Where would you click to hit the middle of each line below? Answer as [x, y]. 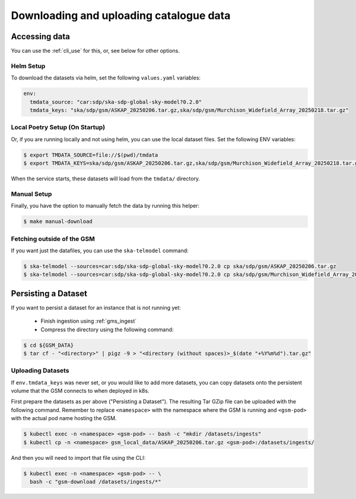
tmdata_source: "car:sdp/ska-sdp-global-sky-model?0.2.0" [116, 102]
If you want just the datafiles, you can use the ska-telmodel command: [100, 250]
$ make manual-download [58, 222]
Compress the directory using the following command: [107, 329]
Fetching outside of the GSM [53, 239]
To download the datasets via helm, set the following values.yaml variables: [106, 78]
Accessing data [41, 36]
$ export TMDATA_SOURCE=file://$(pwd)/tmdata [91, 155]
